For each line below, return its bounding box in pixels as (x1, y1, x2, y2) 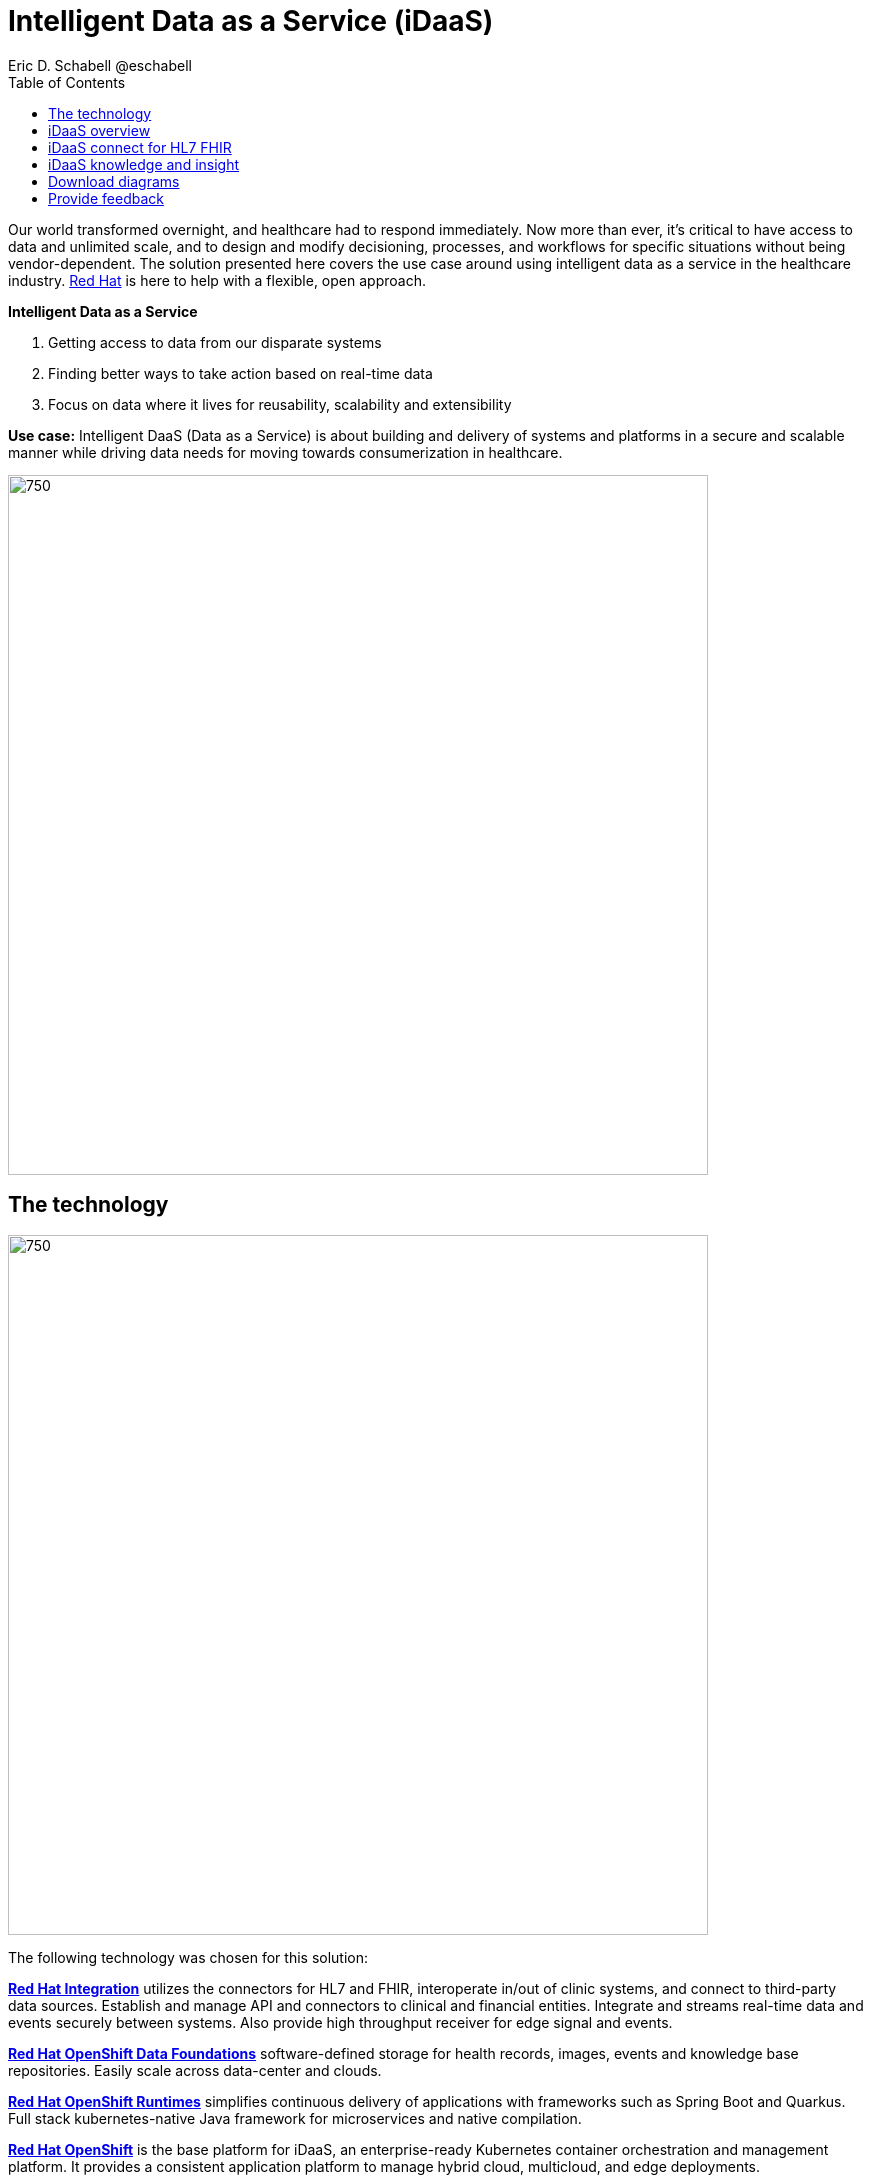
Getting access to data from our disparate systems (48, 333, 382, 351)
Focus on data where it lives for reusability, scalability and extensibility (48, 395, 512, 413)
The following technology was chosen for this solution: (8, 1948, 369, 1966)
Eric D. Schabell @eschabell (8, 56, 192, 74)
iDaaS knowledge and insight (48, 155, 240, 173)
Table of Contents (8, 73, 126, 91)
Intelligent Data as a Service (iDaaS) (8, 4, 494, 38)
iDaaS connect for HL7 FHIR (48, 138, 232, 156)
